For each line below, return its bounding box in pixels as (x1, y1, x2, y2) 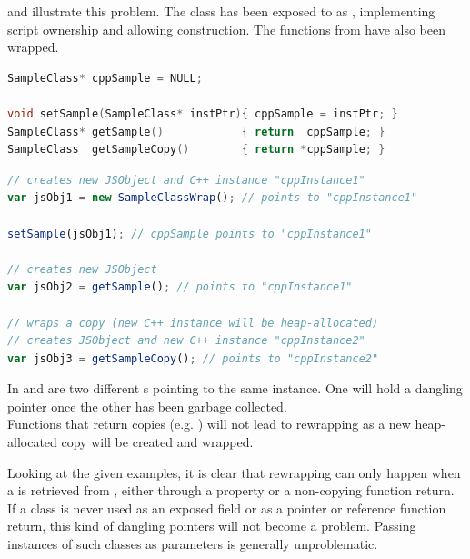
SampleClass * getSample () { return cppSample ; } (7, 125, 385, 138)
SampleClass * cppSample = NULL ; (7, 71, 203, 85)
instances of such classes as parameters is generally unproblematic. (7, 534, 378, 554)
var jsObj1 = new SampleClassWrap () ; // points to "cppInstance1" (7, 191, 418, 205)
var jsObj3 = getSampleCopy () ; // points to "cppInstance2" (7, 351, 379, 365)
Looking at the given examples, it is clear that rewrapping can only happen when (7, 462, 461, 482)
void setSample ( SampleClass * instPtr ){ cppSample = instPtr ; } (7, 107, 398, 120)
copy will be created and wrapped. (61, 432, 254, 452)
